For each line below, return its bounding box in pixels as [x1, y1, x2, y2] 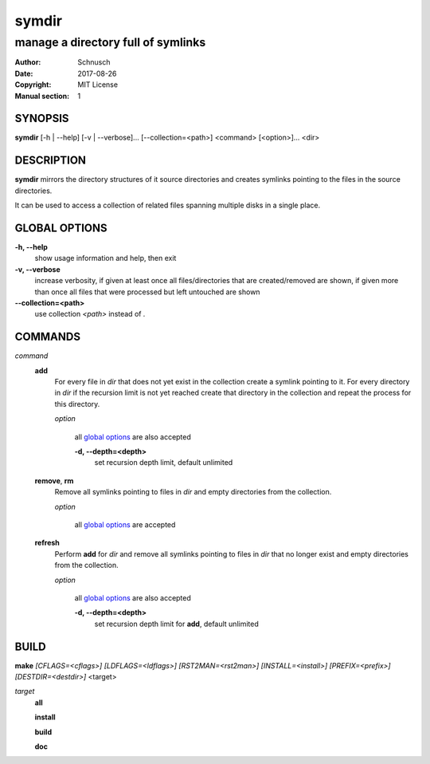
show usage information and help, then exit [34, 254, 177, 263]
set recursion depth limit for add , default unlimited [94, 619, 259, 628]
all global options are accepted [74, 520, 176, 530]
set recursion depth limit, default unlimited [94, 458, 233, 467]
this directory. [54, 399, 100, 408]
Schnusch [77, 57, 111, 67]
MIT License [77, 80, 119, 89]
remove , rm [34, 475, 74, 486]
